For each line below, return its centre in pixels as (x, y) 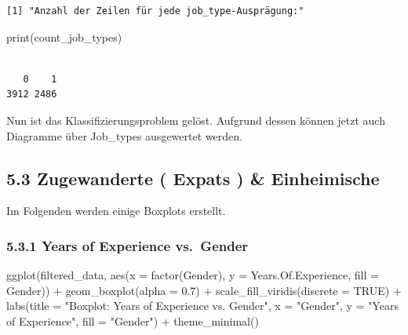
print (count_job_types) (64, 36)
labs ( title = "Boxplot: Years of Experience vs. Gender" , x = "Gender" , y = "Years (202, 306)
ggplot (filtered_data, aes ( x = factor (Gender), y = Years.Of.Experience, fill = (193, 275)
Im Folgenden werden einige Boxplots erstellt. (116, 211)
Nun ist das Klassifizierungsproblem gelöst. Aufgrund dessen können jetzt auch (196, 120)
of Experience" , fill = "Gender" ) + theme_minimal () (133, 320)
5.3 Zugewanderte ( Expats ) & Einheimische (193, 178)
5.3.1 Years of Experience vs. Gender (127, 245)
